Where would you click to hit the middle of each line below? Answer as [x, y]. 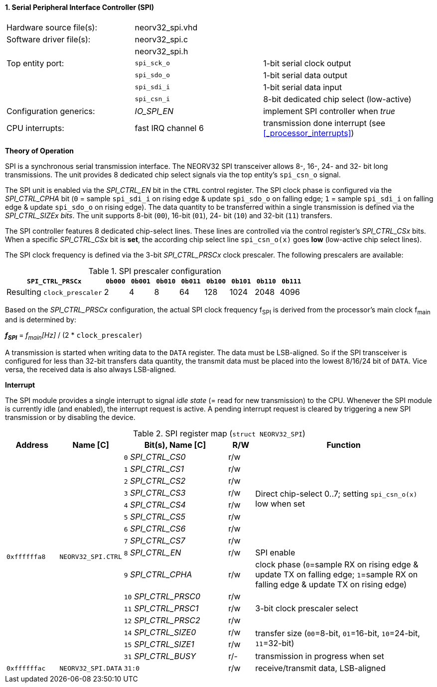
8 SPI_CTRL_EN [152, 553]
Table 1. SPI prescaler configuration [155, 271]
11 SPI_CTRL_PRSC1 [161, 609]
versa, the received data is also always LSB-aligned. [91, 370]
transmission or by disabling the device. [70, 417]
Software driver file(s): [49, 39]
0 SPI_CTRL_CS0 [155, 457]
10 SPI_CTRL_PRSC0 [162, 597]
